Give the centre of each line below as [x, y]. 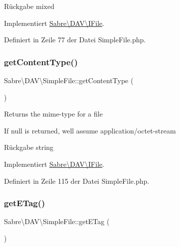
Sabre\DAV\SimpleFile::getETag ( [57, 221]
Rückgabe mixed [29, 6]
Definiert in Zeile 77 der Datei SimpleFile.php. [75, 40]
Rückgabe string [29, 147]
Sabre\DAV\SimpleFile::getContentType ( [69, 80]
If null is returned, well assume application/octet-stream [90, 130]
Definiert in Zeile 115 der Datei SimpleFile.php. [77, 181]
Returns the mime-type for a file [53, 114]
